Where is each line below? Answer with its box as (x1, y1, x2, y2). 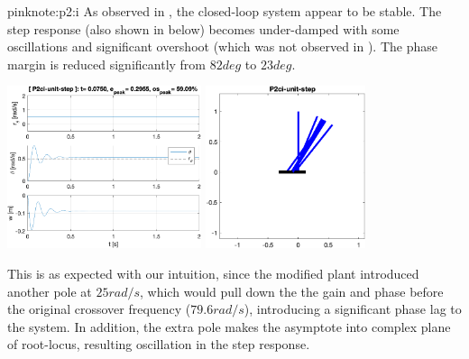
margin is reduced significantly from (7, 54, 207, 73)
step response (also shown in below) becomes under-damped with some (7, 19, 400, 38)
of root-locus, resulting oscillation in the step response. (7, 335, 310, 354)
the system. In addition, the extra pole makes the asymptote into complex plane (7, 317, 451, 336)
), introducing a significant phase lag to (244, 299, 462, 318)
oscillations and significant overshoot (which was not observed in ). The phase (7, 37, 437, 56)
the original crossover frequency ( (7, 299, 191, 318)
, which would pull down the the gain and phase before (140, 281, 444, 300)
